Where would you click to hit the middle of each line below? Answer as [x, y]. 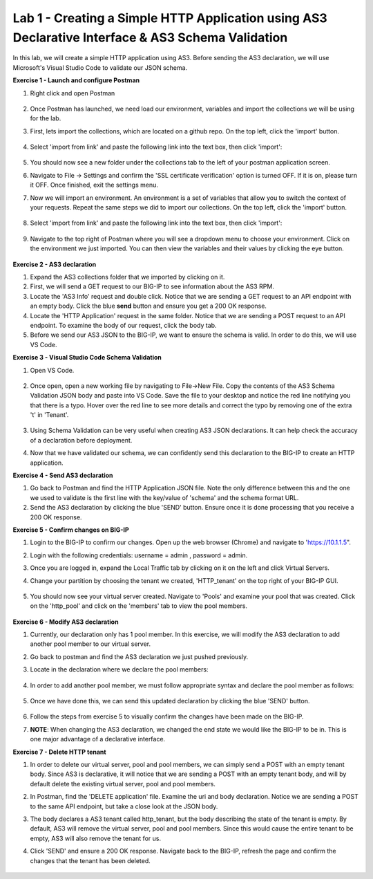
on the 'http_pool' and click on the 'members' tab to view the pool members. [139, 606]
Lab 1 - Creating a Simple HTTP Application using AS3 [170, 18]
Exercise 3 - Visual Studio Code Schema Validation [87, 358]
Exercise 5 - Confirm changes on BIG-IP [71, 530]
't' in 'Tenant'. [49, 415]
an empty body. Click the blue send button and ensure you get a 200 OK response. [149, 306]
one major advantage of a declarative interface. [98, 739]
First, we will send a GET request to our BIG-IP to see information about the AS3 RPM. [152, 286]
